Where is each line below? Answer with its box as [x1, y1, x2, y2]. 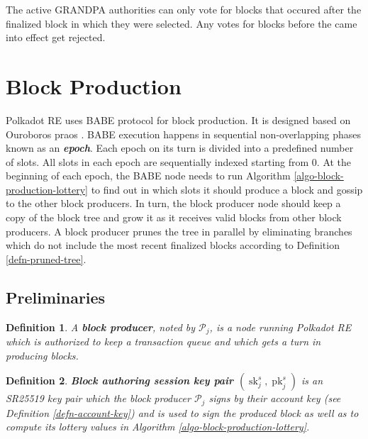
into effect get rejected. [6, 30, 106, 45]
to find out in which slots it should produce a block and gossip [91, 182, 363, 196]
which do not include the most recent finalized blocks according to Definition [6, 238, 340, 252]
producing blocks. [6, 348, 79, 362]
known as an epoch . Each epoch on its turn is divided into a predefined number [6, 140, 354, 155]
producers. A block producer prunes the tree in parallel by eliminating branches [6, 223, 352, 238]
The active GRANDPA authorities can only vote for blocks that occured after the [6, 2, 362, 16]
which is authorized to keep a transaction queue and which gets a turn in [6, 334, 321, 349]
